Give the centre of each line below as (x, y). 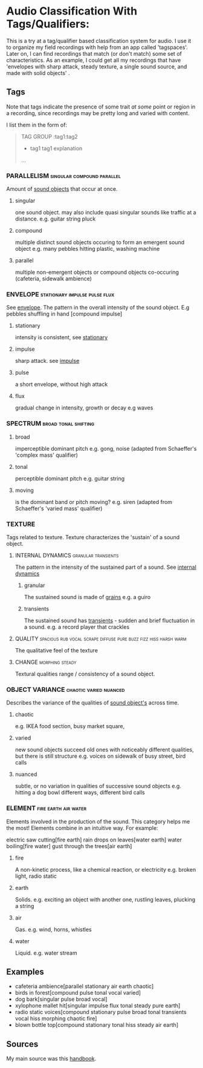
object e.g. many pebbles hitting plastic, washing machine (87, 249)
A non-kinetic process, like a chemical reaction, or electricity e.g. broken (105, 869)
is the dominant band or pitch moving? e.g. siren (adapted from (94, 502)
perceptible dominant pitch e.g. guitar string (70, 478)
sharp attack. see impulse (47, 361)
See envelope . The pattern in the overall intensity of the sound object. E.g (98, 308)
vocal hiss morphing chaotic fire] (56, 1018)
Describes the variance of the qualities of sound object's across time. (93, 703)
